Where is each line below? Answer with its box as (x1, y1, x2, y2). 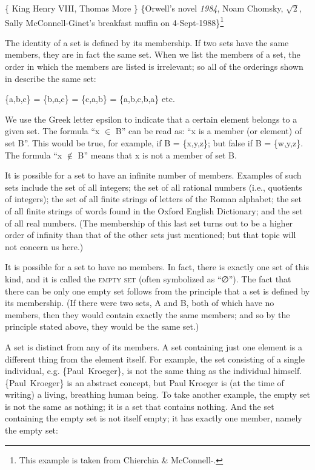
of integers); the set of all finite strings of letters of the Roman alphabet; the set (5, 192, 302, 205)
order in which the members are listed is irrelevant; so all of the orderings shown (5, 60, 303, 73)
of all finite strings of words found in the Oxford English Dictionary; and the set (5, 204, 303, 217)
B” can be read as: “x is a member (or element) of (115, 124, 302, 137)
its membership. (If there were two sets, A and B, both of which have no (5, 296, 274, 309)
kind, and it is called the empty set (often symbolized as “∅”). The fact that (5, 272, 291, 285)
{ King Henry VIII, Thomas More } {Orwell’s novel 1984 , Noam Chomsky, (5, 2, 283, 14)
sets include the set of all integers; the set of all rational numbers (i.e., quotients (5, 180, 302, 193)
